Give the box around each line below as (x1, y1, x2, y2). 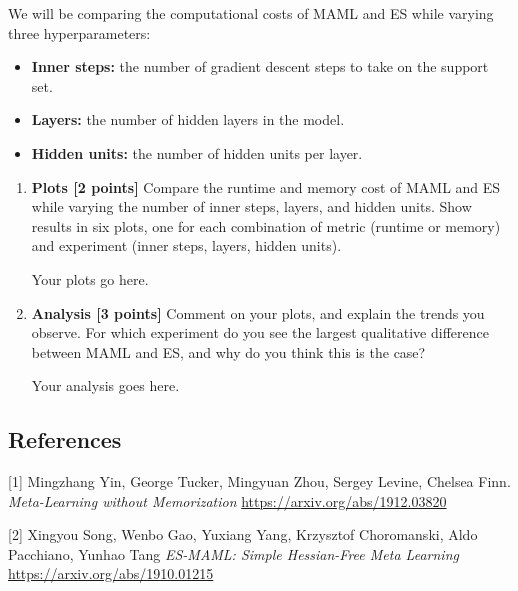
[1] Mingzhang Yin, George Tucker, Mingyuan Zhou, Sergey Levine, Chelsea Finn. (8, 471, 511, 492)
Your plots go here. (31, 268, 149, 289)
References (8, 424, 122, 455)
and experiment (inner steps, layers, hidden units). (31, 235, 342, 256)
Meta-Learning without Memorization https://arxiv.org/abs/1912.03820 (8, 490, 447, 511)
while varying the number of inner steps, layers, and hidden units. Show (31, 196, 472, 217)
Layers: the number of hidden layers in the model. (31, 109, 345, 130)
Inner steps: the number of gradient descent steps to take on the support (31, 56, 489, 77)
